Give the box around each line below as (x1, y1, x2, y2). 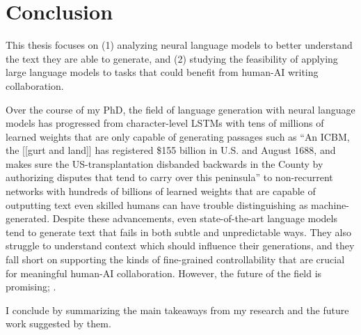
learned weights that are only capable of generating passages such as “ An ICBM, (6, 129, 350, 143)
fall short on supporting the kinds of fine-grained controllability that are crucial (6, 252, 345, 267)
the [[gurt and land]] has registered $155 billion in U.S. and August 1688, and (6, 143, 336, 157)
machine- (311, 197, 349, 212)
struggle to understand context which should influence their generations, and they (6, 238, 355, 253)
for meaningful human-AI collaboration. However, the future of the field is (6, 265, 322, 280)
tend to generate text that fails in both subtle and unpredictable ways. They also (6, 224, 352, 239)
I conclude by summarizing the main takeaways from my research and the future (6, 302, 349, 317)
